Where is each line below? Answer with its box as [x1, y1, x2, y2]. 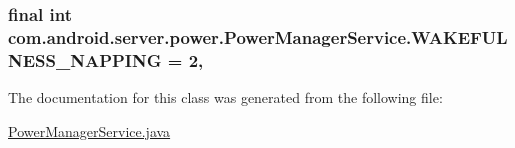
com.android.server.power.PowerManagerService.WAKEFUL [8, 24, 508, 49]
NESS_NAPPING [8, 47, 162, 72]
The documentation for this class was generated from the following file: [8, 87, 443, 108]
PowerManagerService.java [8, 120, 171, 141]
